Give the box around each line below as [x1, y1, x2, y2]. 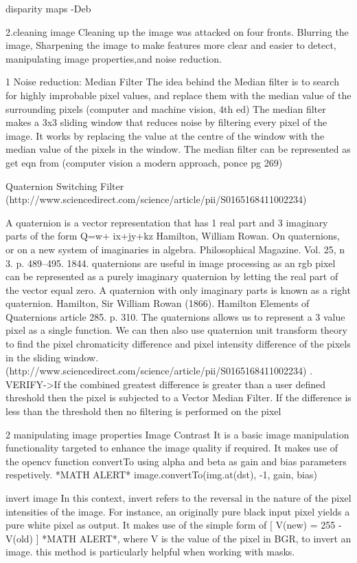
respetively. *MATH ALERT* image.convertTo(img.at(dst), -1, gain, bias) [5, 467, 317, 482]
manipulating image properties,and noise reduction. [5, 51, 222, 65]
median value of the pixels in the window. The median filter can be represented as [5, 142, 351, 156]
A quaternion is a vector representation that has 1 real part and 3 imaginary [5, 215, 328, 229]
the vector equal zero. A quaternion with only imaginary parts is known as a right [5, 282, 351, 297]
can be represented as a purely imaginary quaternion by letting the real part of [5, 269, 338, 284]
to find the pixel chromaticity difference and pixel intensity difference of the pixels [5, 337, 351, 351]
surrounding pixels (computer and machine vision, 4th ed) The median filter [5, 101, 326, 116]
